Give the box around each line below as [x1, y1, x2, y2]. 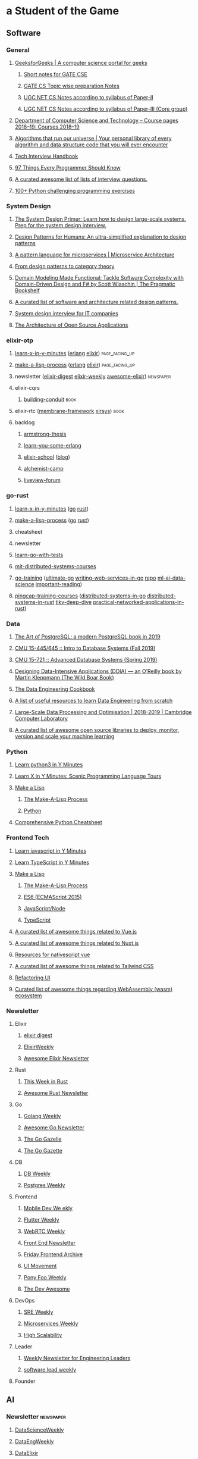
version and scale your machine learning [14, 733, 115, 740]
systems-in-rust [14, 598, 55, 605]
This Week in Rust [23, 1078, 68, 1085]
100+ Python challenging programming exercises [14, 187, 136, 194]
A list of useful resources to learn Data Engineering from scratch [14, 697, 173, 705]
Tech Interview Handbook [14, 152, 78, 159]
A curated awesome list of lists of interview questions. [14, 176, 147, 183]
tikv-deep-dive [55, 598, 92, 605]
